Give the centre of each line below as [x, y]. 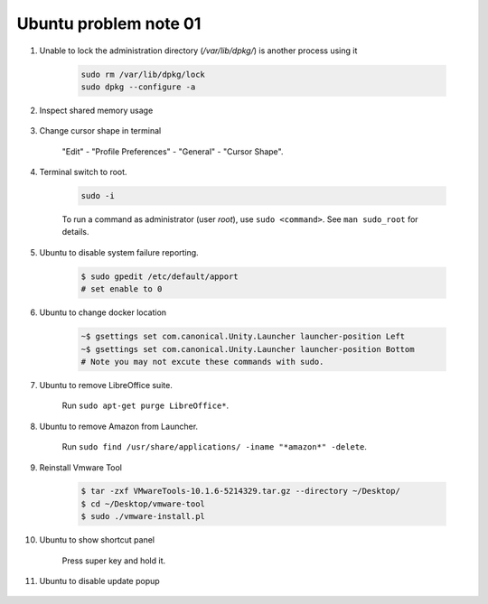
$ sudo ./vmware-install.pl [143, 516]
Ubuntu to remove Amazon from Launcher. [119, 426]
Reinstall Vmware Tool [80, 467]
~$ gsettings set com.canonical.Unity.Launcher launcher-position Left [243, 337]
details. [75, 232]
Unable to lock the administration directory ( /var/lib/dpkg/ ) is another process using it [198, 51]
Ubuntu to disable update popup [99, 581]
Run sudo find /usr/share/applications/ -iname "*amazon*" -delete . [215, 447]
